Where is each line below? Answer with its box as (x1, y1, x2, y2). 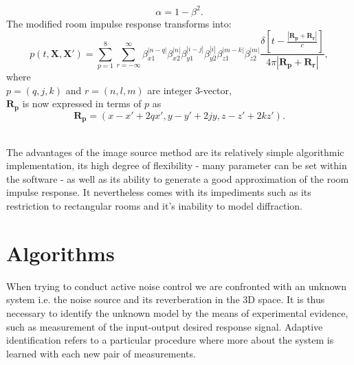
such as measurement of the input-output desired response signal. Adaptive (6, 319, 323, 333)
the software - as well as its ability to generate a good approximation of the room (6, 171, 349, 186)
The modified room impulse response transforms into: (6, 16, 232, 30)
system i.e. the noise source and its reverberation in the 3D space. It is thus (6, 292, 325, 307)
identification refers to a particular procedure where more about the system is (6, 333, 334, 347)
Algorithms (6, 239, 115, 267)
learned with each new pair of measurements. (6, 346, 196, 360)
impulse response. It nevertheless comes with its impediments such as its (6, 185, 311, 199)
